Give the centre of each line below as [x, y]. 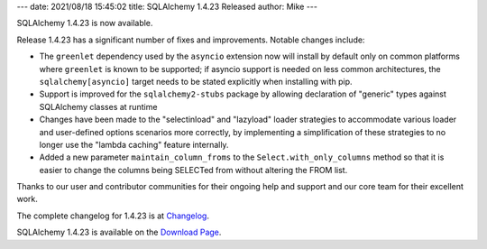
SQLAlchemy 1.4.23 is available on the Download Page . [119, 232]
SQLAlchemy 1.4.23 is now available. [85, 23]
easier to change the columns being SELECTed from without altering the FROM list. [193, 170]
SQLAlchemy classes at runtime [98, 106]
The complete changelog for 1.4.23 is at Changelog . [113, 216]
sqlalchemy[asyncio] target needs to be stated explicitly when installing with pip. [196, 81]
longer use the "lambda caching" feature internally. [134, 144]
